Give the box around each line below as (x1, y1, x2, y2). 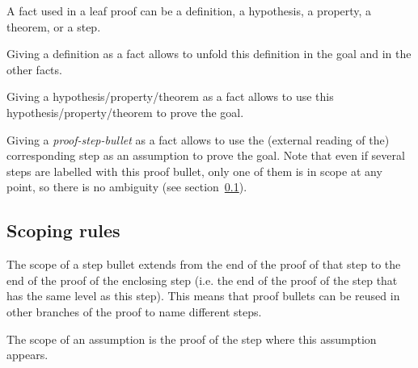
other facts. (6, 61, 62, 77)
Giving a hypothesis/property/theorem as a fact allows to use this (6, 88, 334, 105)
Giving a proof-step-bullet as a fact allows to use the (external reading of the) (6, 131, 390, 148)
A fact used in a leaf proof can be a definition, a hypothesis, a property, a (6, 2, 372, 19)
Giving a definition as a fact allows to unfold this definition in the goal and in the (6, 45, 412, 62)
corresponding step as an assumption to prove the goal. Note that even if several (6, 147, 405, 164)
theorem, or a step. (6, 18, 101, 35)
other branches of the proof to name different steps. (6, 303, 262, 320)
